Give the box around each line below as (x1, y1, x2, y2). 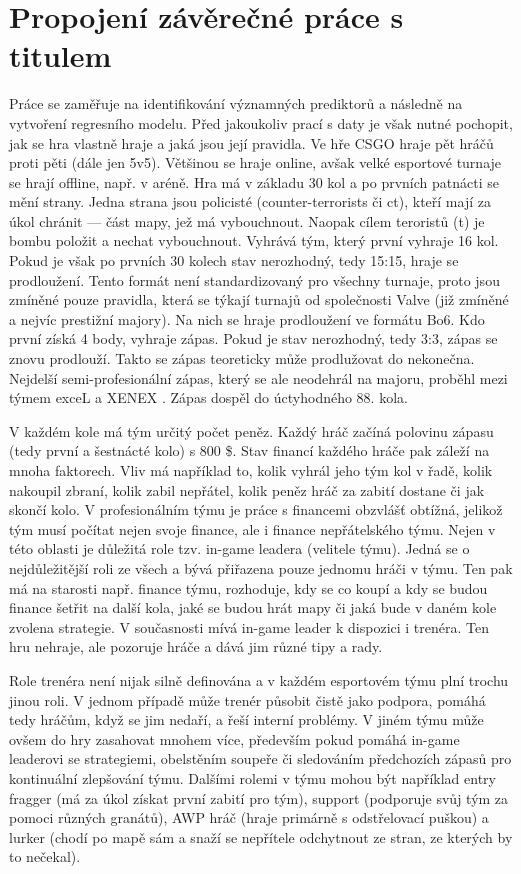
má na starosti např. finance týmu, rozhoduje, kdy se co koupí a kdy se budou (9, 577, 488, 598)
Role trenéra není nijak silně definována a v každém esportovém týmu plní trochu (9, 669, 509, 690)
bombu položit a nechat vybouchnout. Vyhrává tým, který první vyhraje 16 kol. (9, 230, 499, 251)
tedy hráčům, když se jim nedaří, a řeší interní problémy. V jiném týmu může (9, 709, 484, 730)
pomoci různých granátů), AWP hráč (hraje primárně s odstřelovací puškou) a (9, 807, 489, 828)
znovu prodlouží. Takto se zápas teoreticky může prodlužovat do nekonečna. (9, 348, 475, 369)
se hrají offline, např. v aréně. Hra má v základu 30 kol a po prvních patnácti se (9, 171, 499, 192)
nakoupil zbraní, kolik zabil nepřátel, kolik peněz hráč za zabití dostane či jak (9, 479, 485, 500)
